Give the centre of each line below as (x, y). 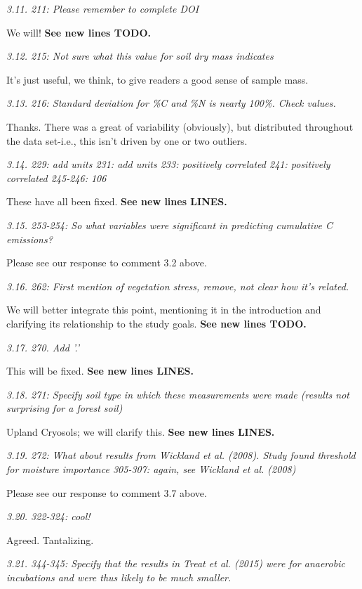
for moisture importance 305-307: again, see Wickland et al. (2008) (151, 469)
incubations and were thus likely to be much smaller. (119, 577)
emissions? (29, 239)
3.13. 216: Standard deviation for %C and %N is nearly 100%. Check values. (171, 103)
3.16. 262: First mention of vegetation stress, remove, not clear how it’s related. (178, 286)
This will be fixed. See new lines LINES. (100, 371)
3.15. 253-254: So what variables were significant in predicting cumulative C (169, 225)
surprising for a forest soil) (65, 408)
